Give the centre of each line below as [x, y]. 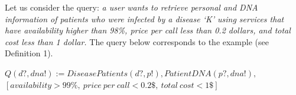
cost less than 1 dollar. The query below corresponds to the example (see [137, 41]
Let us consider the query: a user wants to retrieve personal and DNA [131, 7]
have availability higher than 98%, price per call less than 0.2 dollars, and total [148, 30]
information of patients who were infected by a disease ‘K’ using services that [144, 18]
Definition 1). [29, 53]
